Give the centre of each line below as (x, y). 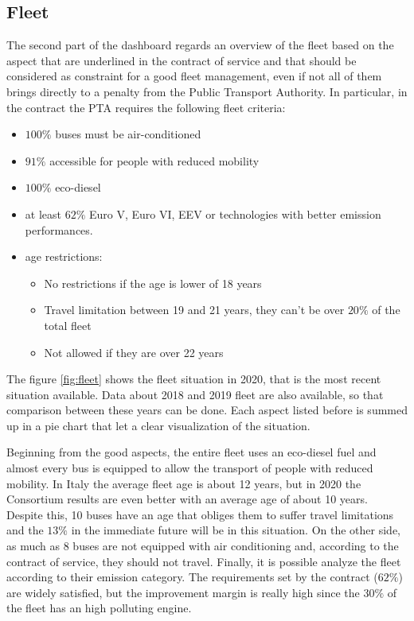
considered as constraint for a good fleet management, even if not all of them (194, 76)
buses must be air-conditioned (128, 134)
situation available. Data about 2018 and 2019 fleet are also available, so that (195, 394)
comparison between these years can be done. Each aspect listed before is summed (207, 410)
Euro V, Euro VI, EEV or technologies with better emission (235, 213)
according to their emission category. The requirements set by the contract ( (192, 577)
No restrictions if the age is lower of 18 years (153, 283)
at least (43, 213)
